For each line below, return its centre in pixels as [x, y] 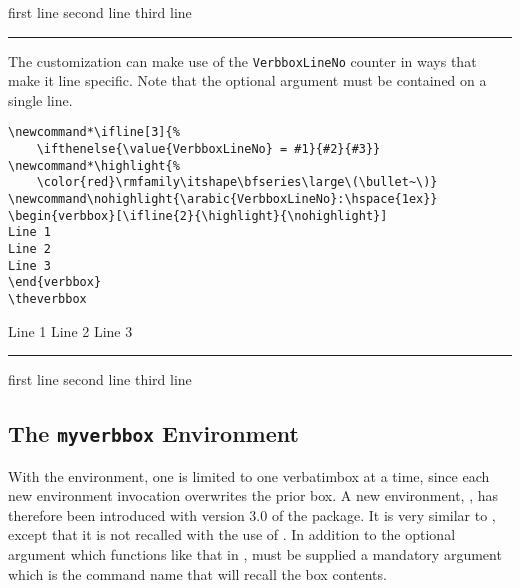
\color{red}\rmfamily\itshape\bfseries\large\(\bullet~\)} [237, 182]
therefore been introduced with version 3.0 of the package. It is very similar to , [252, 514]
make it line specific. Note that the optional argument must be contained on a [247, 80]
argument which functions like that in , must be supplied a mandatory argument [255, 554]
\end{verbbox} [55, 282]
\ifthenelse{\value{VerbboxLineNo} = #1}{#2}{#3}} [208, 149]
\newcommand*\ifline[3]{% [94, 132]
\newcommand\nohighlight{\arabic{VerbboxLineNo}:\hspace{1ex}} [223, 199]
